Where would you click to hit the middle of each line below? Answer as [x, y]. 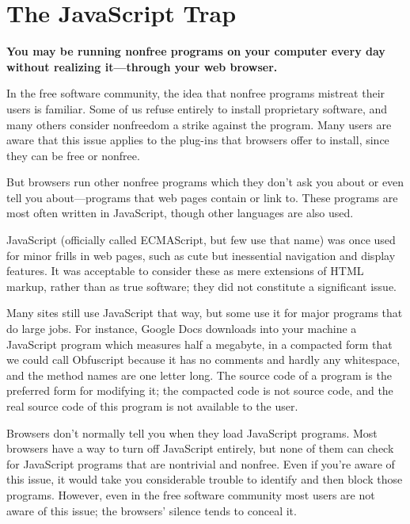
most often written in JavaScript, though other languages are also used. [180, 213]
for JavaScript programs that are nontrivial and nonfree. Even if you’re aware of [201, 463]
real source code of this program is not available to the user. [152, 406]
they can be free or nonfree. [73, 155]
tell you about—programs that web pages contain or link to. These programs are [202, 197]
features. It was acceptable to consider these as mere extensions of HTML [185, 271]
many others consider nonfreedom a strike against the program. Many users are [199, 124]
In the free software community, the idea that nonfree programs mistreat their [196, 93]
